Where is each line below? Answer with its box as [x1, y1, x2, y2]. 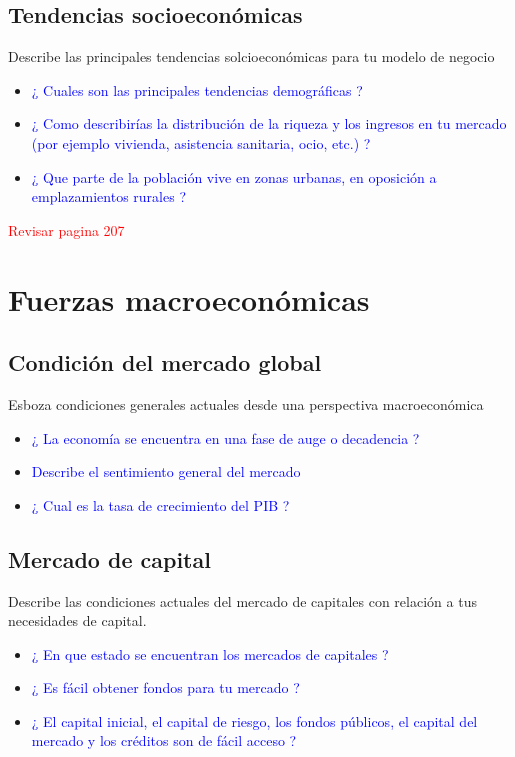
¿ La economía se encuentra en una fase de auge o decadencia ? [31, 427, 420, 448]
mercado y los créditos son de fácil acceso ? [31, 730, 297, 751]
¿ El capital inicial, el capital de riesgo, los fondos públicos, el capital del [31, 710, 478, 731]
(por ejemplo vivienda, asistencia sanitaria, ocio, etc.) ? [31, 132, 371, 153]
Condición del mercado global [8, 347, 322, 378]
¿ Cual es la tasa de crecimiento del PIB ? [31, 494, 290, 515]
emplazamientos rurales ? [31, 186, 187, 207]
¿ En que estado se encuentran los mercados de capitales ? [31, 643, 389, 664]
